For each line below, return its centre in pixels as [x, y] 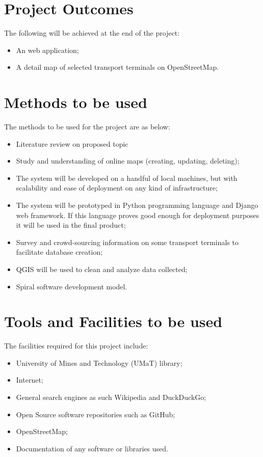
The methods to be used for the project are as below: [87, 127]
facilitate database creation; [59, 252]
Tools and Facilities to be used [113, 321]
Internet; [30, 380]
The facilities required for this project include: [76, 346]
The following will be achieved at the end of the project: [92, 33]
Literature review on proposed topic [72, 143]
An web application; [47, 50]
